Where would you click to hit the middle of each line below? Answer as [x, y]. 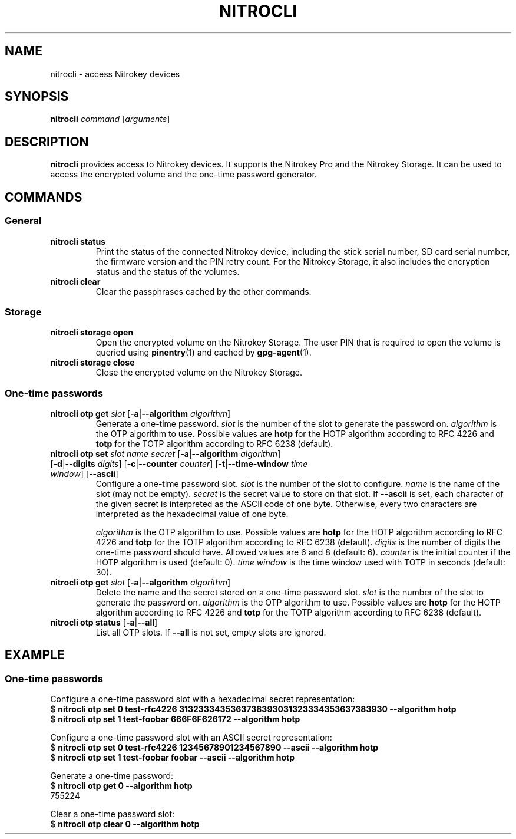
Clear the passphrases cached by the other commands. [204, 291]
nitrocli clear [75, 281]
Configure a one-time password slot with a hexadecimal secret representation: [203, 699]
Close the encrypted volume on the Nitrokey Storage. [199, 373]
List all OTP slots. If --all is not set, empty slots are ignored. [211, 632]
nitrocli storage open [92, 333]
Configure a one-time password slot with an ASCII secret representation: [191, 738]
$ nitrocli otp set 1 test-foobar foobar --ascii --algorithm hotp [173, 758]
